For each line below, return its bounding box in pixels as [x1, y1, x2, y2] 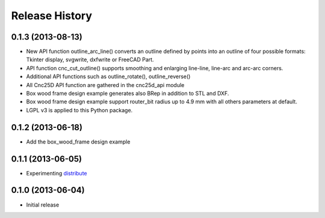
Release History [11, 9, 93, 22]
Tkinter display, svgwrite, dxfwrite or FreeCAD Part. [26, 56, 154, 63]
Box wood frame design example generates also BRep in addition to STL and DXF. [26, 90, 229, 97]
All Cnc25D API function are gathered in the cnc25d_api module [26, 81, 185, 88]
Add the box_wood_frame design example [26, 138, 131, 145]
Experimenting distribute [26, 169, 87, 177]
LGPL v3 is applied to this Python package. [26, 106, 133, 114]
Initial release [26, 201, 60, 208]
